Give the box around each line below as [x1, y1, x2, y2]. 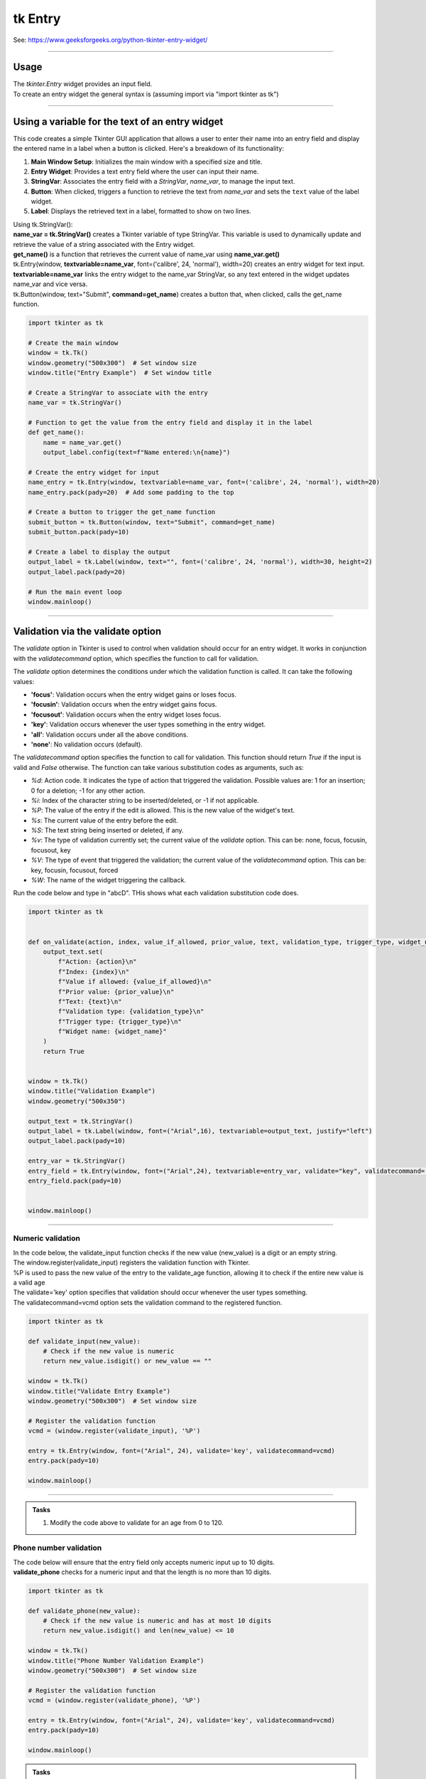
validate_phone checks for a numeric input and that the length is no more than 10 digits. [13, 1568, 272, 1576]
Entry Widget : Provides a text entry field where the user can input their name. [31, 167, 259, 176]
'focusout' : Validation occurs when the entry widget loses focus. [31, 710, 222, 719]
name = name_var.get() [43, 438, 122, 446]
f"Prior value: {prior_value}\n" [58, 988, 175, 996]
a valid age [13, 1278, 45, 1287]
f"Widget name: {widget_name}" [58, 1028, 167, 1035]
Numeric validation [13, 1233, 81, 1243]
